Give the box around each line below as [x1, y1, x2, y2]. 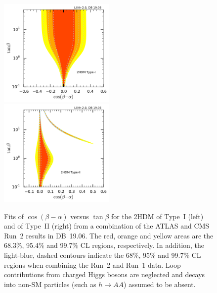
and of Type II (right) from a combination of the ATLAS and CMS [4, 221, 210, 231]
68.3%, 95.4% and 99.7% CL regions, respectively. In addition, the [4, 240, 204, 250]
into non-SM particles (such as [4, 279, 96, 289]
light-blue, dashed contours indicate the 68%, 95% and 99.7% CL [4, 249, 201, 260]
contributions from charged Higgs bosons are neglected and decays [4, 269, 205, 280]
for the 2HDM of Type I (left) [111, 211, 204, 221]
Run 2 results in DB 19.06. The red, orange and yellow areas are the [4, 230, 214, 240]
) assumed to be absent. [124, 279, 196, 289]
